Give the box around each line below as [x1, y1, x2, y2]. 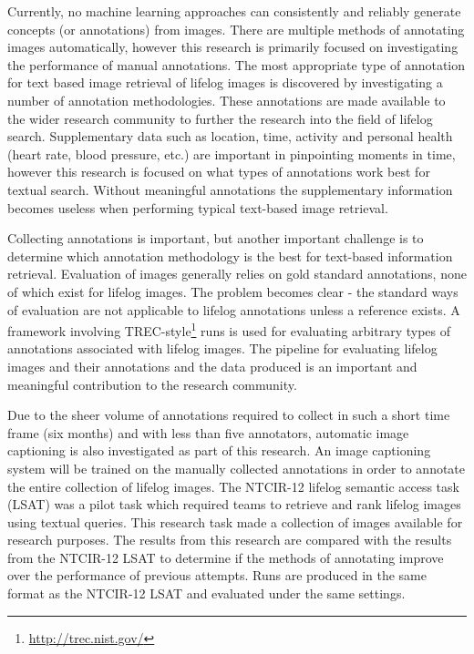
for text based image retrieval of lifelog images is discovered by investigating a [7, 73, 443, 92]
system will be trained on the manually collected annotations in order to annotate [7, 458, 466, 477]
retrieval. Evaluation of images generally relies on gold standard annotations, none [7, 264, 467, 283]
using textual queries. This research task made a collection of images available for [7, 512, 463, 531]
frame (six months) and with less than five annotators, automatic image [7, 423, 409, 442]
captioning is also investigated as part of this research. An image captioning [7, 441, 431, 460]
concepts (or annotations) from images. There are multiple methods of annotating [7, 19, 465, 38]
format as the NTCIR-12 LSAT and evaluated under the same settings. [7, 584, 406, 603]
